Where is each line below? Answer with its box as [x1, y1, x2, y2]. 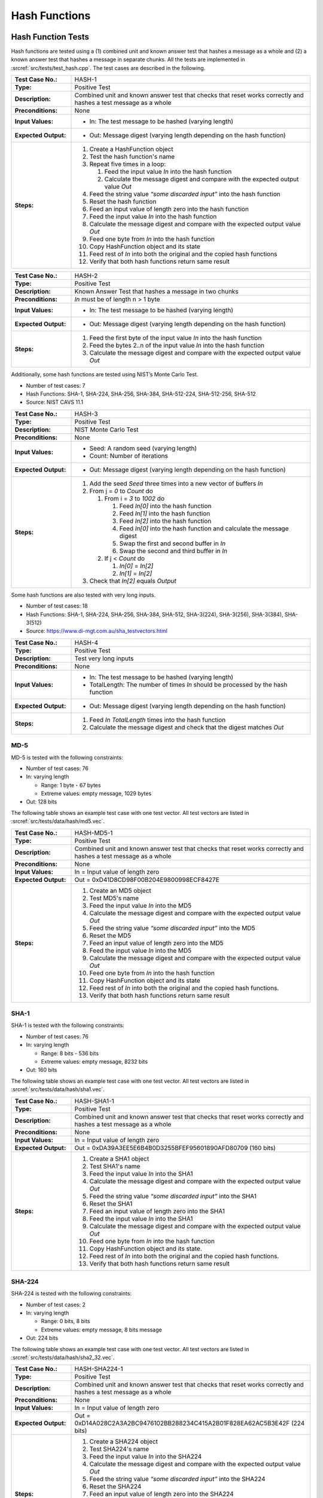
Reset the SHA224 [89, 1482, 142, 1491]
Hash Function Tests [11, 32, 90, 42]
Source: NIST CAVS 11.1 [26, 398, 84, 406]
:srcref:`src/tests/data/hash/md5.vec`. [11, 818, 105, 825]
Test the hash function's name [89, 153, 175, 161]
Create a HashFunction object [89, 145, 173, 153]
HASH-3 [74, 409, 98, 418]
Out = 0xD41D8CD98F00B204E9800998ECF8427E [74, 875, 220, 884]
